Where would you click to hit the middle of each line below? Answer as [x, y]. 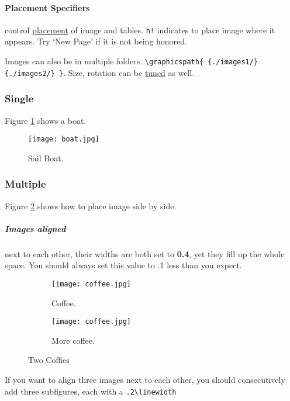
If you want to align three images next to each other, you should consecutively [145, 380]
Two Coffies [49, 360]
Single [19, 98]
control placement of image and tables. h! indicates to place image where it [140, 30]
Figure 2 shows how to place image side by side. [91, 205]
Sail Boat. [46, 158]
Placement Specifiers [47, 7]
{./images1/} [233, 62]
